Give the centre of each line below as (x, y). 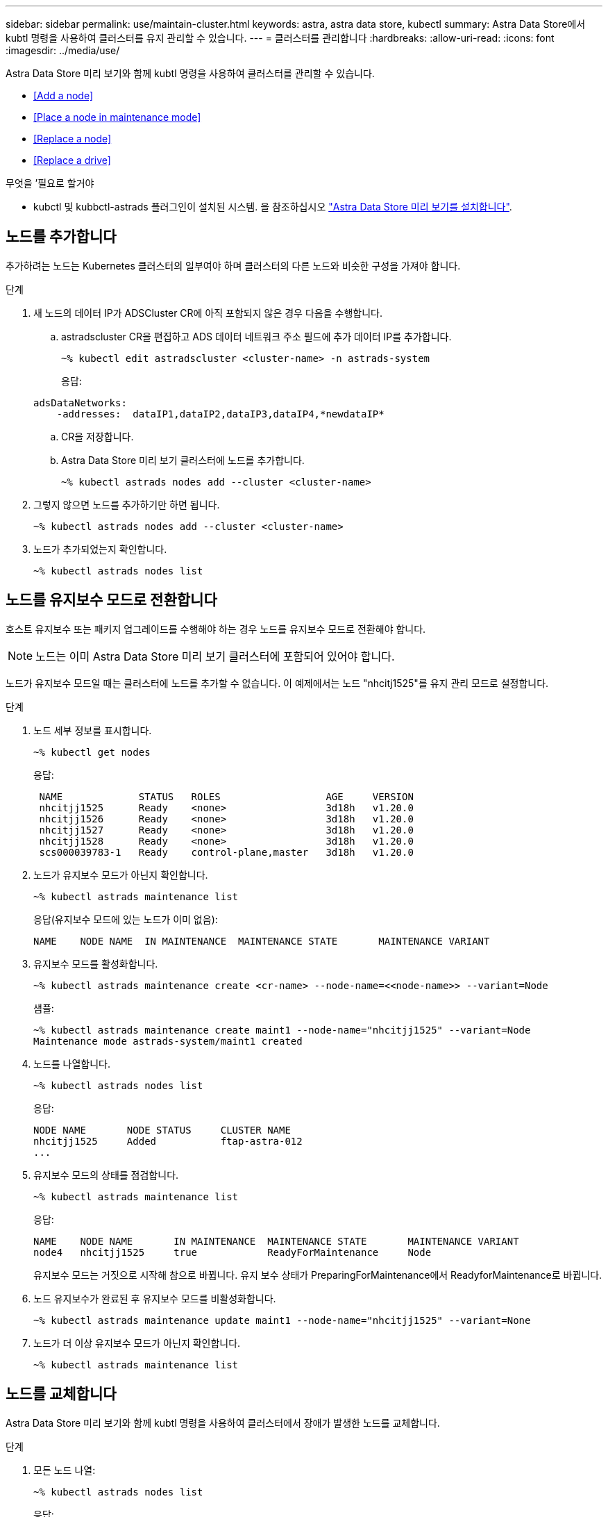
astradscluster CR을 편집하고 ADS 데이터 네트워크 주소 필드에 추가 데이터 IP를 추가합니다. (256, 336)
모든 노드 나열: (65, 1470)
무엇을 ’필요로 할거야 (50, 183)
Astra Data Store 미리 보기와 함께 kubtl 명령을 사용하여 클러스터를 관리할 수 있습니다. (190, 73)
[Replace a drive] (72, 160)
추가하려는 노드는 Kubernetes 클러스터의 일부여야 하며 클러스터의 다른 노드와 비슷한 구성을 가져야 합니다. (233, 265)
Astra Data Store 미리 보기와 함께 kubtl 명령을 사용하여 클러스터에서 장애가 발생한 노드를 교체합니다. (223, 1423)
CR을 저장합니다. (98, 436)
